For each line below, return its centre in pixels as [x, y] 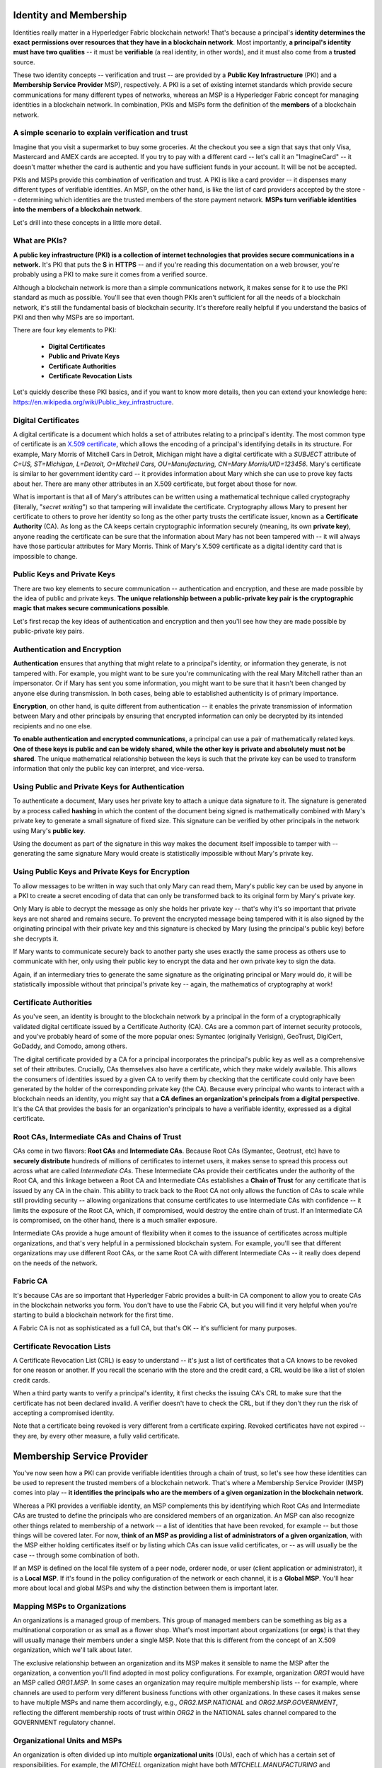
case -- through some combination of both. [76, 1555]
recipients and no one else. [52, 726]
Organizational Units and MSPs [68, 1740]
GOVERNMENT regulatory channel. [64, 1722]
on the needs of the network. [56, 1263]
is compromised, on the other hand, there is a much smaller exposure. [115, 1220]
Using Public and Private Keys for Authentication [99, 787]
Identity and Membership [70, 15]
